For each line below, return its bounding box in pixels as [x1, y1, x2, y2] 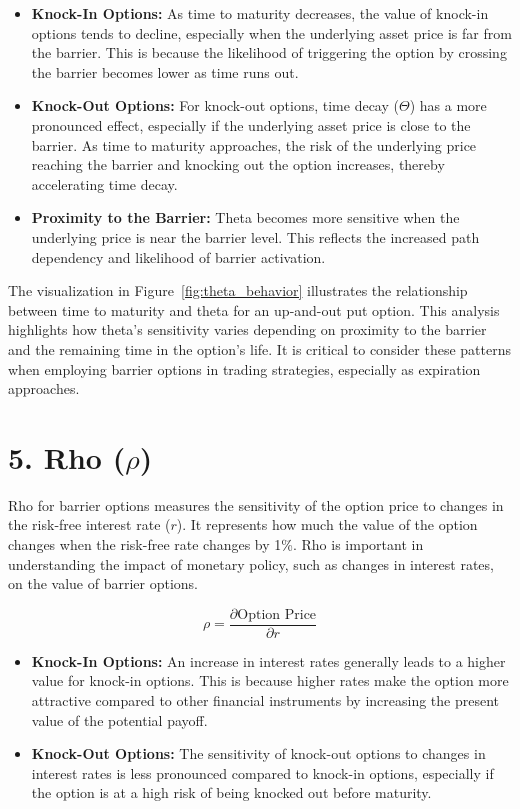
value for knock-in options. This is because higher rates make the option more [31, 670, 509, 691]
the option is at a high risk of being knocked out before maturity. [31, 782, 432, 803]
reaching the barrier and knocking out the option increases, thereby [31, 154, 445, 175]
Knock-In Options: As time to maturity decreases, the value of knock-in [31, 3, 489, 23]
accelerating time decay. [31, 173, 178, 194]
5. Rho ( [8, 436, 126, 477]
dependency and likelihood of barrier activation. [31, 246, 326, 267]
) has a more [409, 95, 487, 116]
